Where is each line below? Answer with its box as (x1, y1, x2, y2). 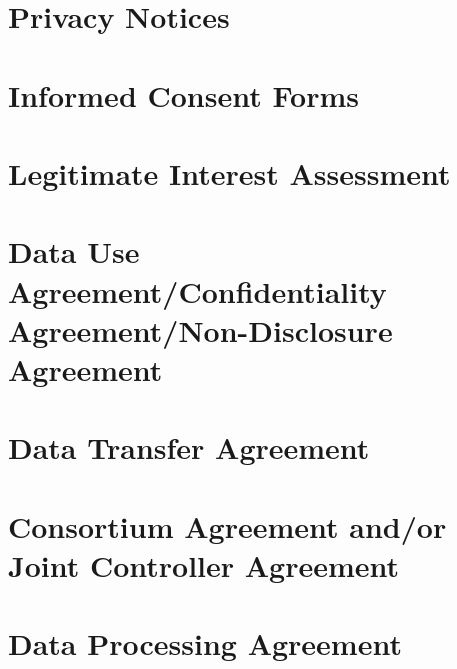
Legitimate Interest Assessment (8, 152, 451, 193)
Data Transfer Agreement (8, 427, 370, 468)
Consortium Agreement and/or (8, 505, 447, 546)
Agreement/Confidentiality (8, 270, 387, 311)
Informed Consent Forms (8, 74, 359, 115)
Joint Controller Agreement (8, 544, 400, 585)
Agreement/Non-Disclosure (8, 309, 393, 350)
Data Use (8, 231, 140, 272)
